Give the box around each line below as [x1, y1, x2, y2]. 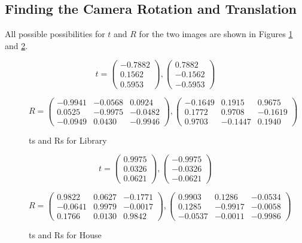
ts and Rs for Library [29, 133, 107, 146]
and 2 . [5, 39, 28, 51]
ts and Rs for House [29, 228, 102, 241]
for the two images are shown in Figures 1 [139, 28, 293, 40]
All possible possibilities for [5, 28, 105, 40]
